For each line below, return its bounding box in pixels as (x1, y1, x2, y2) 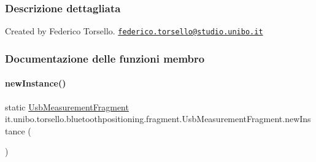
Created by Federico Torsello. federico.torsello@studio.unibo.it (5, 25, 263, 37)
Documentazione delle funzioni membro (5, 50, 205, 66)
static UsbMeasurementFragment (5, 100, 129, 113)
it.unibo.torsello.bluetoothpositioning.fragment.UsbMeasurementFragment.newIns (5, 112, 311, 125)
